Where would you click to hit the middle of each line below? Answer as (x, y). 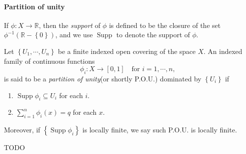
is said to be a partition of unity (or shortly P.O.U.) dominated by (103, 78)
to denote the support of (153, 35)
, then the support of (69, 25)
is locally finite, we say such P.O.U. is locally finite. (160, 130)
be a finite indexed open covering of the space (127, 51)
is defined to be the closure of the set (165, 25)
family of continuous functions (49, 61)
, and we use (74, 35)
